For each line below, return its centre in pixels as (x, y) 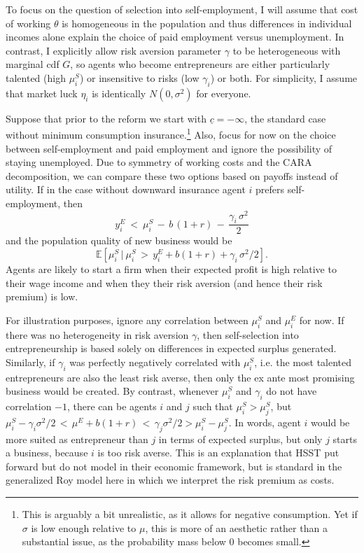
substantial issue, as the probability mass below (124, 541)
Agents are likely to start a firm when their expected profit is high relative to (171, 269)
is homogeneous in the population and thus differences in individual (207, 23)
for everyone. (224, 93)
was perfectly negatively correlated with (155, 362)
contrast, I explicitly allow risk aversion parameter (114, 50)
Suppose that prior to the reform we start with (106, 118)
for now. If (322, 320)
